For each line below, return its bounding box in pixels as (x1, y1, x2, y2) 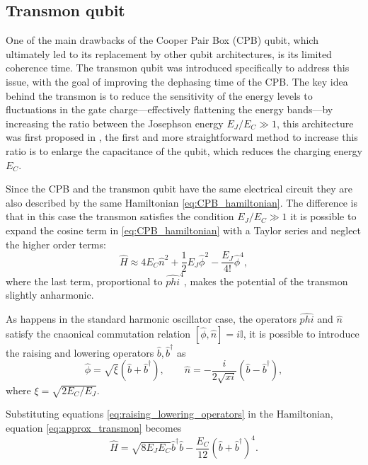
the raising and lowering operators (6, 345, 154, 360)
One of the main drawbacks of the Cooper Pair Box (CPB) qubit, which (6, 33, 318, 47)
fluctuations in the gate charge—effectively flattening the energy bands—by (6, 102, 333, 117)
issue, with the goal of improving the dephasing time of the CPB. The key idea (6, 74, 348, 88)
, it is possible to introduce (243, 326, 360, 340)
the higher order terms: (6, 236, 106, 251)
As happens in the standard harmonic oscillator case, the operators (6, 311, 297, 326)
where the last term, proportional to (6, 273, 163, 288)
